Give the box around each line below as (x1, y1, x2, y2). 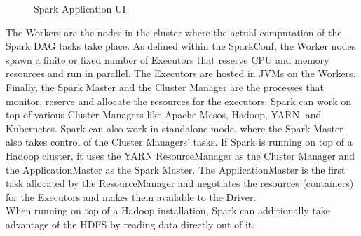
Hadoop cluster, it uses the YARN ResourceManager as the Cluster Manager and (6, 148, 355, 162)
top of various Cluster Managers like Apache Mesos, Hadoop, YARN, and (6, 107, 322, 122)
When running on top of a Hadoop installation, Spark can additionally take (6, 203, 331, 218)
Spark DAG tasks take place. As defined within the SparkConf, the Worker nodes (6, 39, 356, 53)
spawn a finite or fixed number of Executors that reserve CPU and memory (6, 52, 329, 67)
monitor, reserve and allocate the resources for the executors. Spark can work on (6, 93, 351, 108)
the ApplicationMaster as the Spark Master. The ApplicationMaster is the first (6, 162, 346, 176)
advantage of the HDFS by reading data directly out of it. (6, 216, 255, 231)
